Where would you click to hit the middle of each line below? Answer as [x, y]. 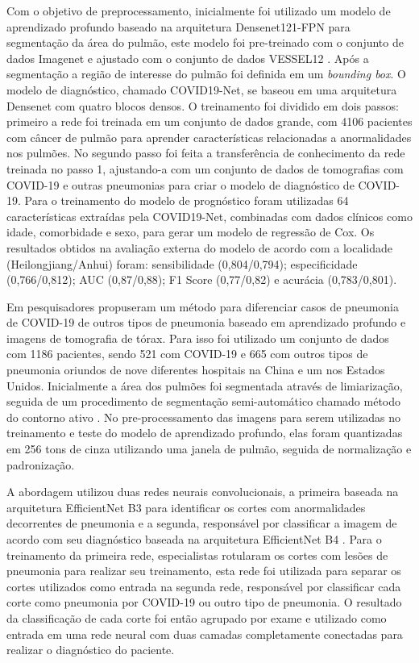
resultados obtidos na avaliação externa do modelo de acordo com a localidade [200, 247]
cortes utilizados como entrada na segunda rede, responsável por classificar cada [204, 586]
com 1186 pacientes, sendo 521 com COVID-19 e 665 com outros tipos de [187, 354]
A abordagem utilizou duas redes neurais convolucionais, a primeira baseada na [203, 492]
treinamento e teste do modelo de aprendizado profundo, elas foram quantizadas [205, 433]
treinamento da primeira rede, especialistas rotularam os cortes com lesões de [197, 555]
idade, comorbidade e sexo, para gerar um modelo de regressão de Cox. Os [191, 232]
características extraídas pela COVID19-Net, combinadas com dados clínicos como [209, 216]
